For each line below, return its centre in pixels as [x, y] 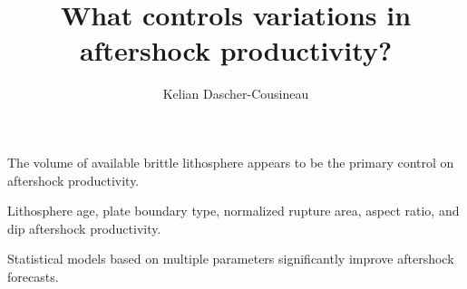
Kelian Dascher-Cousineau [236, 94]
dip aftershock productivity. [84, 228]
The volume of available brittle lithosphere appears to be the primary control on [231, 162]
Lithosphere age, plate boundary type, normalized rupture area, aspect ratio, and [233, 211]
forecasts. [33, 276]
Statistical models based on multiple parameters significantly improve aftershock [231, 259]
